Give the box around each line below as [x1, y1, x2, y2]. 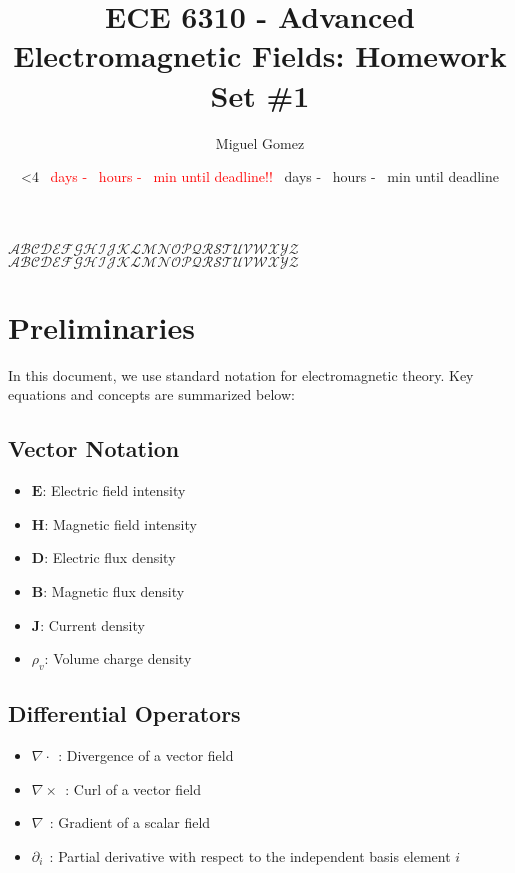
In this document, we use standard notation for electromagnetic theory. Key [8, 364, 474, 385]
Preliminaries [8, 306, 195, 347]
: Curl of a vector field [65, 778, 202, 799]
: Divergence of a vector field [58, 745, 234, 766]
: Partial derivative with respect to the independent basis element [49, 845, 451, 866]
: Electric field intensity [42, 480, 186, 501]
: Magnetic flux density [43, 580, 185, 601]
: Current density [40, 614, 145, 635]
